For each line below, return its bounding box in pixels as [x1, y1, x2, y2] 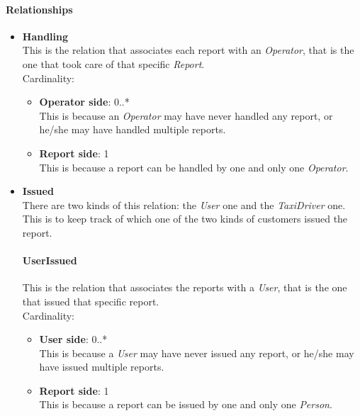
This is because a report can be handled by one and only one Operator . [39, 159, 349, 174]
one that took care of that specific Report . [22, 56, 205, 71]
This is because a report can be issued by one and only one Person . [39, 397, 332, 412]
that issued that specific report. [22, 293, 159, 308]
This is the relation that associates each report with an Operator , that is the [22, 43, 354, 57]
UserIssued [22, 253, 77, 268]
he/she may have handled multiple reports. [39, 122, 226, 137]
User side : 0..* [39, 332, 108, 347]
